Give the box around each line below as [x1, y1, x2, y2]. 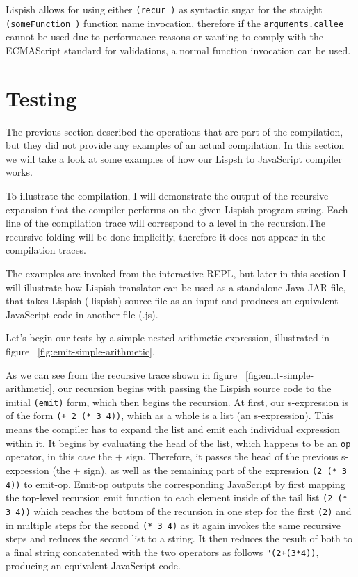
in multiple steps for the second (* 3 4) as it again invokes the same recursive [6, 517, 341, 532]
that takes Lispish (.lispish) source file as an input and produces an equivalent [6, 293, 339, 308]
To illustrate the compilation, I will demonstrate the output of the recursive [6, 188, 329, 202]
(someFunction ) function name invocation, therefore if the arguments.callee [6, 15, 344, 30]
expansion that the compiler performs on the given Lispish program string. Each [6, 202, 348, 216]
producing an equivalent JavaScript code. [6, 558, 181, 573]
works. [6, 165, 33, 179]
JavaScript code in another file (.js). [6, 307, 158, 321]
